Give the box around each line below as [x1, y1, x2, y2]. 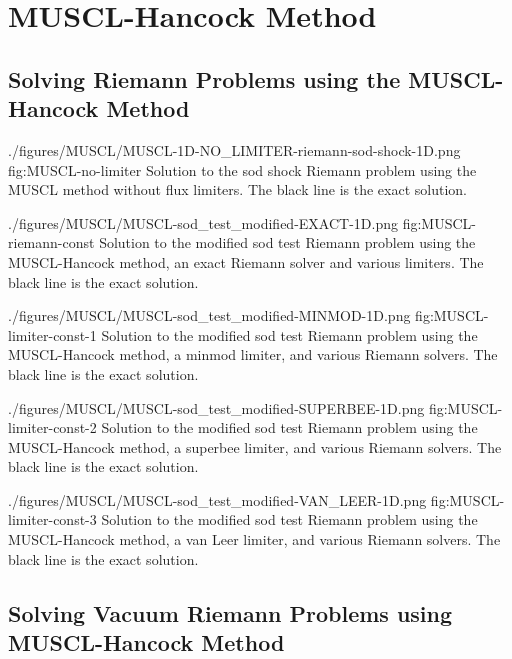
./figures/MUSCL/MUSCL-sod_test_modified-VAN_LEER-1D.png [8, 489, 427, 510]
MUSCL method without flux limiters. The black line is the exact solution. [8, 179, 467, 200]
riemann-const [8, 232, 95, 253]
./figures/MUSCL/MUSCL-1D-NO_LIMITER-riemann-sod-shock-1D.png [8, 139, 461, 160]
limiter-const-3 [8, 509, 97, 530]
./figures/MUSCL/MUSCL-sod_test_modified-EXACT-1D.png [8, 212, 398, 233]
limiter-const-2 [8, 417, 97, 438]
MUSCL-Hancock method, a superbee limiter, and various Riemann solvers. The [8, 436, 502, 457]
